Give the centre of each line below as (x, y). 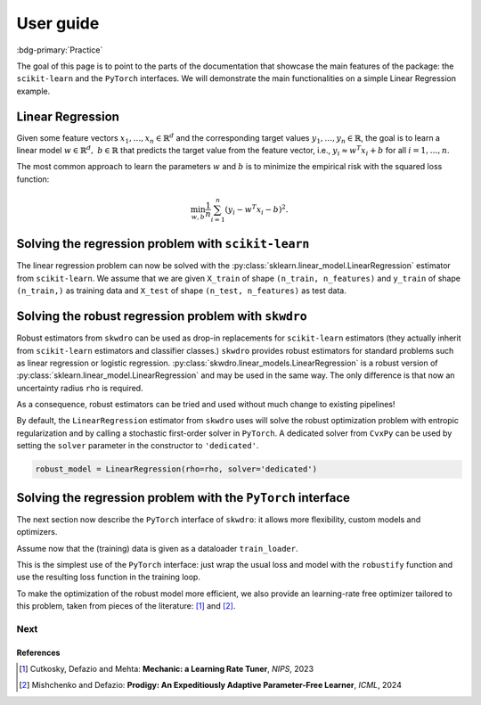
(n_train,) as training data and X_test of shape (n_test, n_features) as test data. (181, 291)
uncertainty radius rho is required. (80, 388)
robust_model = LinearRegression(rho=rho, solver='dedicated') (176, 469)
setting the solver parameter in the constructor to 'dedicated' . (138, 446)
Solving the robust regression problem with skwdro (162, 316)
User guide (58, 23)
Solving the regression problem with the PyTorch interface (183, 498)
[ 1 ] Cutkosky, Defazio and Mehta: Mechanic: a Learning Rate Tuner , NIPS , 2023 (167, 669)
